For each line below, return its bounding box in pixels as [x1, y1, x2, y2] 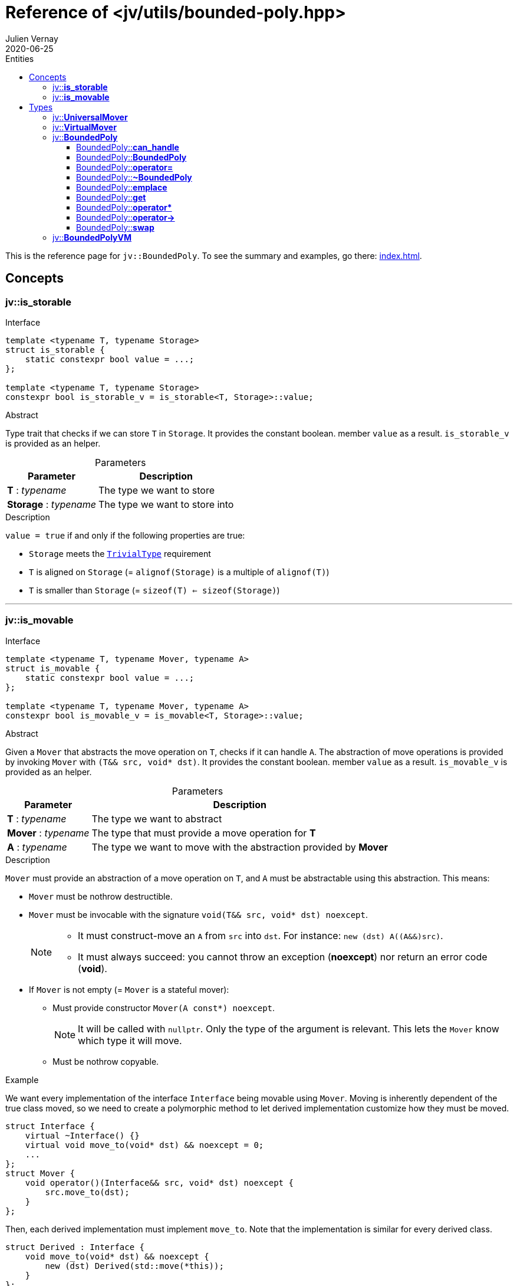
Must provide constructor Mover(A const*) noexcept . [52, 1002, 275, 1013]
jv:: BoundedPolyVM [52, 232, 132, 242]
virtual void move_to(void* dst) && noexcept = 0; [25, 1140, 264, 1150]
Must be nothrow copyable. [52, 1056, 159, 1067]
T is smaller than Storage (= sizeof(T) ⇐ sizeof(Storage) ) [29, 585, 280, 595]
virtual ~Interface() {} [25, 1130, 140, 1140]
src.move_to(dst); [45, 1187, 130, 1197]
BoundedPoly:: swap [76, 222, 154, 232]
